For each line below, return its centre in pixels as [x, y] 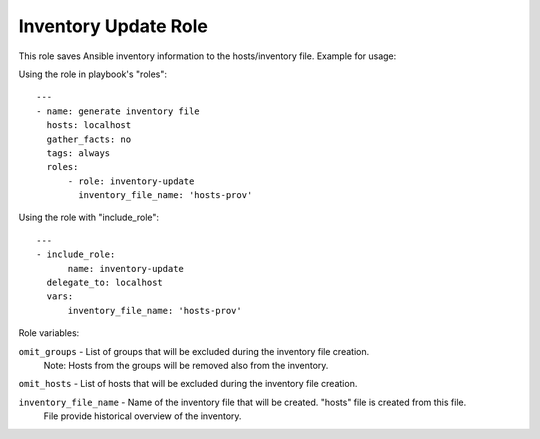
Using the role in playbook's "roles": [93, 74]
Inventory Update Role [113, 26]
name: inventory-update [126, 268]
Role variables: [49, 333]
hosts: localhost [89, 125]
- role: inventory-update [131, 181]
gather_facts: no [89, 139]
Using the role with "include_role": [89, 217]
